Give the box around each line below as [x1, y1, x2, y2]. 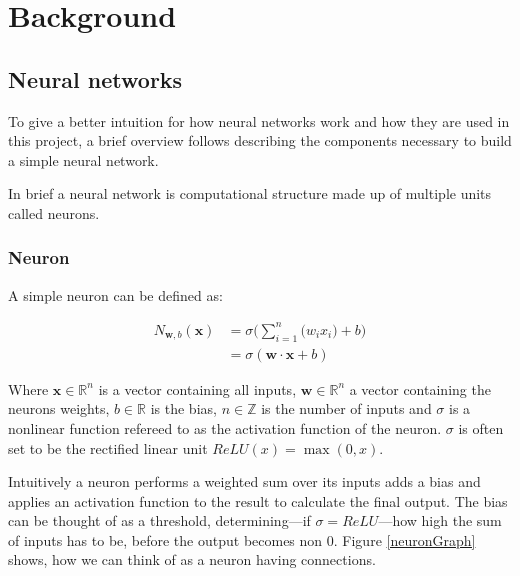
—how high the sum [378, 510, 502, 531]
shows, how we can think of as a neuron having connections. [8, 549, 376, 570]
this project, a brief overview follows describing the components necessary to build [8, 130, 512, 151]
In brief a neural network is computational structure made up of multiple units [8, 183, 492, 204]
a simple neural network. [8, 149, 159, 170]
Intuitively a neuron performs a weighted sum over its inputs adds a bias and [8, 471, 481, 492]
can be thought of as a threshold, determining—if [8, 510, 311, 531]
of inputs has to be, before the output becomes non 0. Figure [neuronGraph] [8, 529, 476, 550]
